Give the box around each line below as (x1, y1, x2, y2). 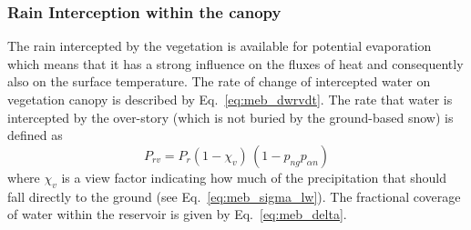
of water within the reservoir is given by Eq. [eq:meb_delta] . (7, 205, 347, 224)
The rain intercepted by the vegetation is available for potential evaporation (7, 36, 432, 55)
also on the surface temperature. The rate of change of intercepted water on (7, 72, 431, 91)
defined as (7, 125, 63, 145)
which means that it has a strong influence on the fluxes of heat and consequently (7, 54, 464, 73)
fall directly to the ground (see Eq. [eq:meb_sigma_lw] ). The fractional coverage (7, 186, 461, 205)
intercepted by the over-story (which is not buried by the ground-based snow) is (7, 107, 454, 126)
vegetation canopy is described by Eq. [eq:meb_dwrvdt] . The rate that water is (7, 90, 453, 108)
